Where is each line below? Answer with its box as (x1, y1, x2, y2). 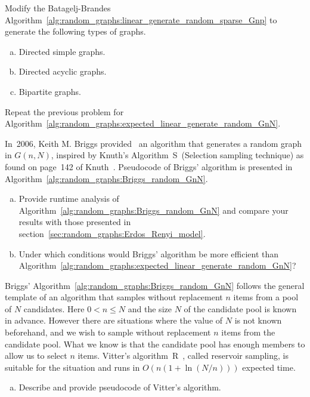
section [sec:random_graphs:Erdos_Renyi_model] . (18, 227, 206, 239)
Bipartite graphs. (18, 85, 81, 97)
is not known (234, 314, 282, 327)
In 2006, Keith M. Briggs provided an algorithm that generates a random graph (5, 137, 302, 149)
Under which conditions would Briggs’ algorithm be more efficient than (18, 247, 279, 260)
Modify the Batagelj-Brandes (5, 2, 111, 14)
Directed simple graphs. (18, 45, 106, 57)
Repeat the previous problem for (5, 105, 124, 118)
